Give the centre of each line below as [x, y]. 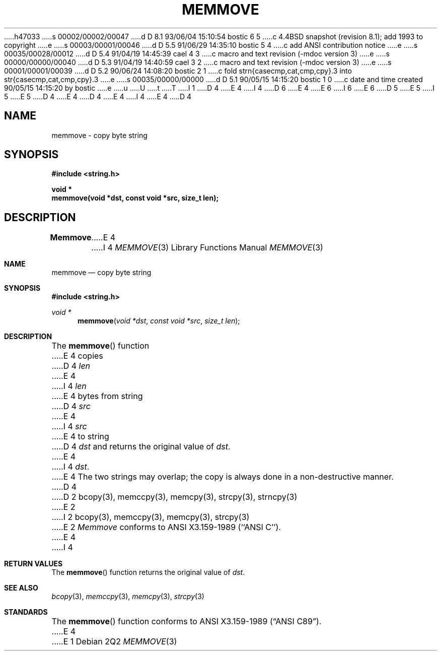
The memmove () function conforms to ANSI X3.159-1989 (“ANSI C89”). [187, 621]
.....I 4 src [69, 427]
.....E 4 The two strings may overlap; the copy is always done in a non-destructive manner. [223, 477]
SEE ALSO [21, 588]
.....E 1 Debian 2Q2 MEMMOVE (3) [114, 642]
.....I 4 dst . [70, 467]
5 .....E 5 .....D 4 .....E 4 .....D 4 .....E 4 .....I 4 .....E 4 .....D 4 [98, 96]
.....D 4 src [71, 406]
